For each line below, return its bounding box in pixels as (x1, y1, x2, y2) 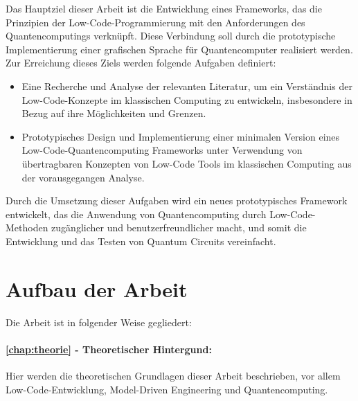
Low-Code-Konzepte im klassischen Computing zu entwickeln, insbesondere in (21, 92, 352, 107)
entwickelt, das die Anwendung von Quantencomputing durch (6, 206, 267, 221)
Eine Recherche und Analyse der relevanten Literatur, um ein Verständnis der (21, 78, 352, 93)
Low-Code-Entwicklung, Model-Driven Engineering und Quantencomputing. (6, 382, 328, 396)
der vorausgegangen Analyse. (21, 170, 145, 184)
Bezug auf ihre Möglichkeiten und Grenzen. (21, 106, 206, 121)
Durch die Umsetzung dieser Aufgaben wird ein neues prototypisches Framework (6, 193, 348, 208)
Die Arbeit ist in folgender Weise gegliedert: (6, 314, 192, 329)
